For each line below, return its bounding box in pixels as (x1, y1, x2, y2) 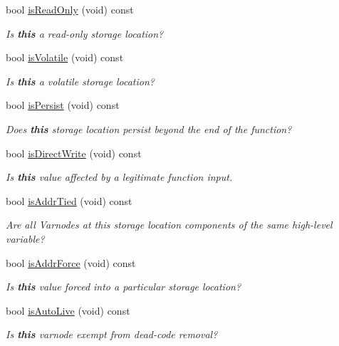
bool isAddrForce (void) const (6, 255, 136, 270)
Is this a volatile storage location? (6, 73, 155, 88)
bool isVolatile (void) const (6, 50, 124, 65)
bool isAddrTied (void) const (6, 193, 132, 208)
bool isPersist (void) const (6, 98, 120, 112)
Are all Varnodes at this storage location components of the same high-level (6, 217, 333, 232)
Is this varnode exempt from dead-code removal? (6, 327, 218, 342)
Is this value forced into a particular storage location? (6, 279, 241, 294)
